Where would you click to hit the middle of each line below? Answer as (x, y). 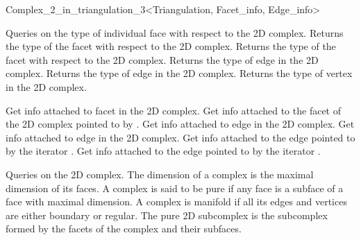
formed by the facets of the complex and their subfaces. (124, 229)
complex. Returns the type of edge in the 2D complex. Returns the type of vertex (179, 73)
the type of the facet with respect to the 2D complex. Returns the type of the (171, 46)
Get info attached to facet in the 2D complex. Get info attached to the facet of (173, 110)
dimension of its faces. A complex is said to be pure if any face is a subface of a (175, 188)
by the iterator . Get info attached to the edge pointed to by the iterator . (163, 151)
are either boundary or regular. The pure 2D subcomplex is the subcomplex (167, 215)
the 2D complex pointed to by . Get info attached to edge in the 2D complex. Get (180, 124)
